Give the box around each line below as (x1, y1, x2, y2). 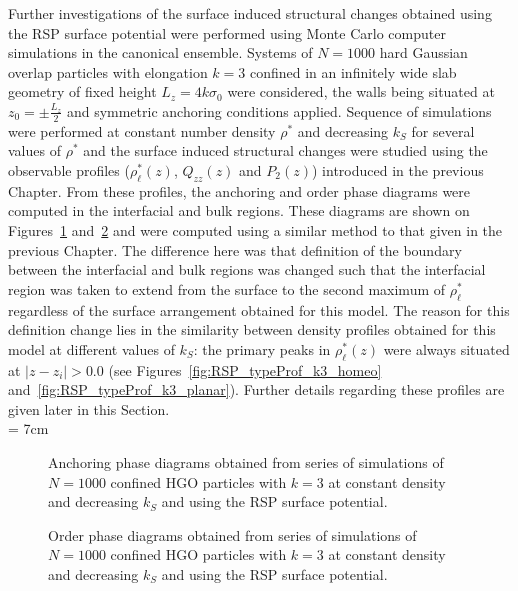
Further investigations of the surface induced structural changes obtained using (8, 3, 492, 23)
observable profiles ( (8, 159, 130, 180)
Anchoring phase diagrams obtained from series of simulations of (48, 451, 444, 472)
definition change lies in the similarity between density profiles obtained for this (8, 319, 496, 340)
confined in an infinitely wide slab (249, 61, 457, 82)
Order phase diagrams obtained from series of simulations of (48, 524, 417, 545)
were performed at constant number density (8, 120, 276, 141)
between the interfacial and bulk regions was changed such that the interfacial (8, 259, 486, 280)
